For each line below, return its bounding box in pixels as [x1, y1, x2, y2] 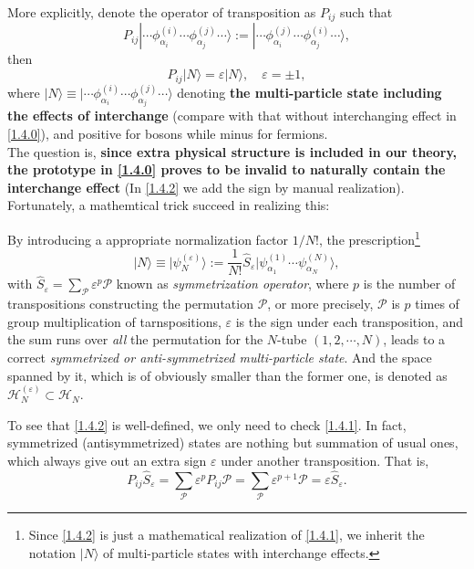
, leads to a [383, 330, 446, 349]
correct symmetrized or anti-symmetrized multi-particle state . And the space [7, 348, 432, 367]
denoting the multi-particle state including [177, 82, 442, 101]
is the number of [363, 274, 456, 293]
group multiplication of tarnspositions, [7, 311, 222, 331]
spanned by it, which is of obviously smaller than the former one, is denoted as [7, 365, 448, 385]
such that [339, 3, 393, 21]
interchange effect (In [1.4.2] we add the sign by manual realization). [7, 177, 405, 196]
